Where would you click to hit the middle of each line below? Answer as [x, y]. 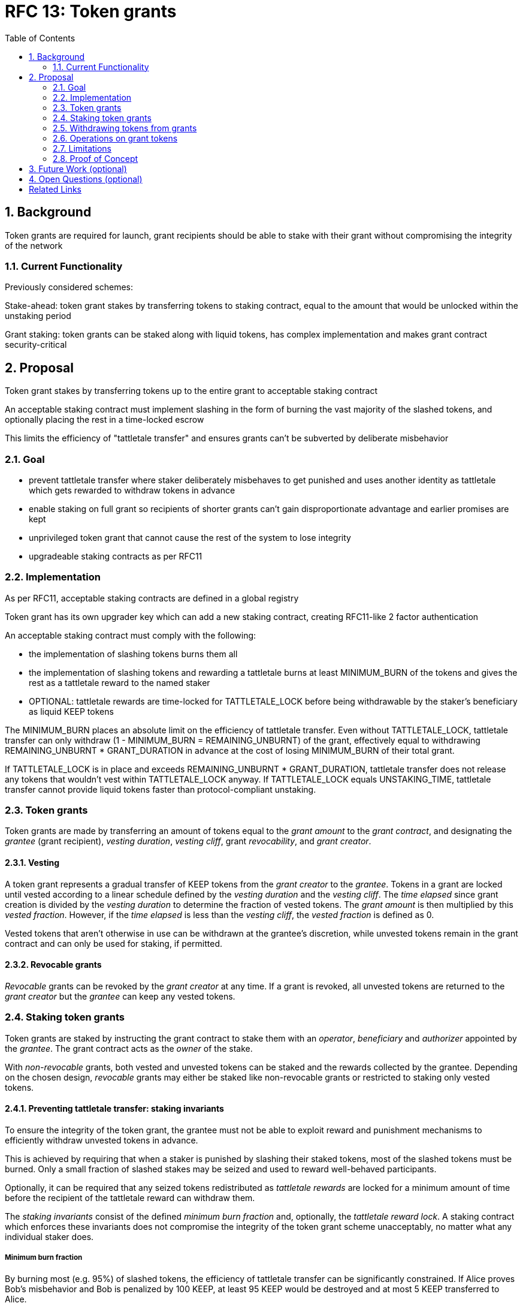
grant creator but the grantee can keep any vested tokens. [120, 996]
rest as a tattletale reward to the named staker [120, 682]
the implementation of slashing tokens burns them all [133, 654]
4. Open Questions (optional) [86, 179]
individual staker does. [49, 1236]
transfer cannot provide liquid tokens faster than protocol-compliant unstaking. [161, 789]
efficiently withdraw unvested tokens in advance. [102, 1140]
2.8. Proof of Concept [96, 158]
